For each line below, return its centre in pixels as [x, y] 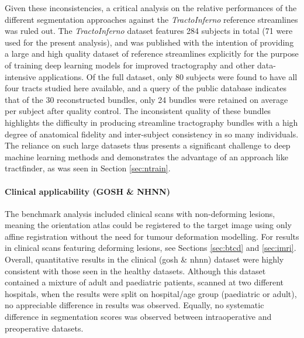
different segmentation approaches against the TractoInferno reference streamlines [151, 19]
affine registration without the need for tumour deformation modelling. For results [152, 236]
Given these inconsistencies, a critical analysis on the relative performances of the [151, 8]
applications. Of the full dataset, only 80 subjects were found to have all [168, 76]
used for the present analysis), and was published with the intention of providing [149, 42]
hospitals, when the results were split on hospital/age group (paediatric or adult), [151, 293]
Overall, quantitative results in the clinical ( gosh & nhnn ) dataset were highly [144, 259]
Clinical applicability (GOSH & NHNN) [87, 191]
